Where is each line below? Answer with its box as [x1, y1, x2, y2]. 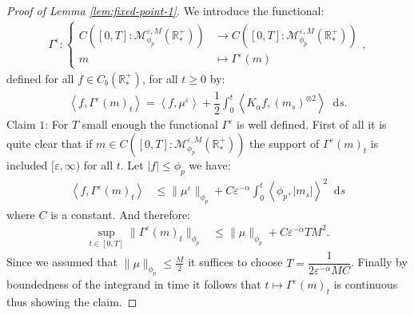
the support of [249, 134, 320, 151]
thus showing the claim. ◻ [6, 293, 137, 310]
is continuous [333, 276, 398, 293]
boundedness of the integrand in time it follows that [6, 276, 261, 293]
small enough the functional [82, 116, 218, 133]
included [6, 156, 48, 173]
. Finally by [350, 253, 408, 270]
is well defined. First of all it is [237, 116, 387, 133]
